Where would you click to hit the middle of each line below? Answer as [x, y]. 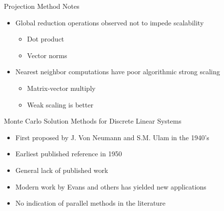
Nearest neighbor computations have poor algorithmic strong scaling [118, 72]
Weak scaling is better [60, 104]
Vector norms [47, 55]
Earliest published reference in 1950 [69, 154]
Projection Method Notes [42, 6]
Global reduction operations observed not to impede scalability [110, 22]
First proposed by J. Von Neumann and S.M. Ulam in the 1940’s [112, 137]
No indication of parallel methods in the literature [90, 203]
